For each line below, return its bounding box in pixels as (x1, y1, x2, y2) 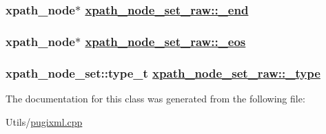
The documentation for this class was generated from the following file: (6, 91, 305, 105)
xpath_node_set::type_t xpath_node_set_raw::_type (6, 64, 320, 81)
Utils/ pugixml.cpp (6, 114, 83, 129)
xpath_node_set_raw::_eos (85, 32, 246, 49)
